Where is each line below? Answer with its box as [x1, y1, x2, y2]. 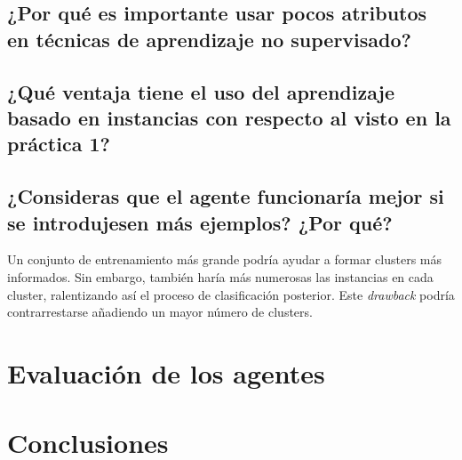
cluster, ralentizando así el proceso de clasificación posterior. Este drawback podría [7, 285, 455, 303]
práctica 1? [7, 130, 110, 157]
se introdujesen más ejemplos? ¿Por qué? [7, 208, 393, 236]
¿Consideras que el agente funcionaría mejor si [7, 182, 444, 210]
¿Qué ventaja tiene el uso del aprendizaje [7, 77, 395, 105]
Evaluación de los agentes [7, 354, 325, 391]
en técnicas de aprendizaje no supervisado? [7, 25, 411, 52]
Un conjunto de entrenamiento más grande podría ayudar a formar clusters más [7, 250, 442, 269]
